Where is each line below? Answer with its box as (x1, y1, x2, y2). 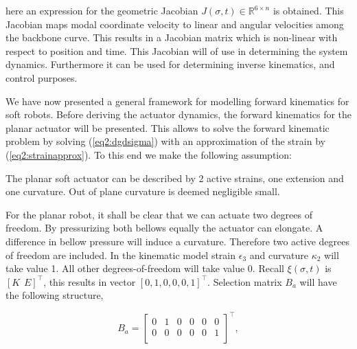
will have (299, 274, 337, 289)
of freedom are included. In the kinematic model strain (5, 247, 236, 262)
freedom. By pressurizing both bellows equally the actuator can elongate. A (5, 221, 323, 235)
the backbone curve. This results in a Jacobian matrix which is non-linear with (5, 30, 338, 45)
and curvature (249, 247, 308, 262)
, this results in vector (43, 274, 136, 289)
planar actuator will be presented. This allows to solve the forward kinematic (5, 120, 330, 135)
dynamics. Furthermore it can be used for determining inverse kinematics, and (5, 57, 335, 71)
